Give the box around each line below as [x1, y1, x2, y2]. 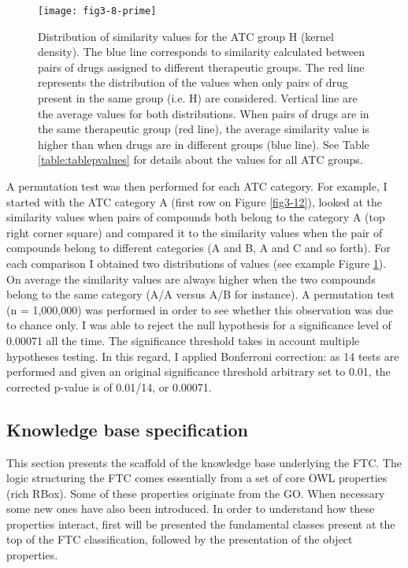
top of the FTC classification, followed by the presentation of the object [6, 531, 353, 548]
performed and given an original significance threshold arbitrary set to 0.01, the [6, 363, 391, 380]
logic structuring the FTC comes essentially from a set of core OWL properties [6, 470, 388, 486]
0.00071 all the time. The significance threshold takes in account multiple [6, 332, 360, 348]
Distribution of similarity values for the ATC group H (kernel [38, 28, 334, 44]
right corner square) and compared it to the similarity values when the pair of [6, 224, 383, 240]
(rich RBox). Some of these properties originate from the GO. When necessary [6, 484, 385, 501]
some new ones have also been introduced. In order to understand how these [6, 500, 375, 517]
